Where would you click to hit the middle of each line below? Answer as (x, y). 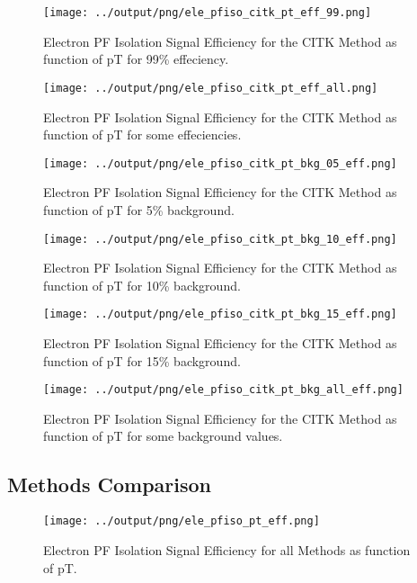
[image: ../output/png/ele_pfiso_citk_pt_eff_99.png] (208, 13)
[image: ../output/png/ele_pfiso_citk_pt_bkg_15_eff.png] (220, 314)
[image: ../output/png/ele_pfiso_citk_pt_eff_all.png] (211, 88)
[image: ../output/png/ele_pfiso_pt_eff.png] (182, 521)
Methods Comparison (110, 484)
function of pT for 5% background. (139, 209)
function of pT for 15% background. (142, 360)
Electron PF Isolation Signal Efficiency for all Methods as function (227, 549)
